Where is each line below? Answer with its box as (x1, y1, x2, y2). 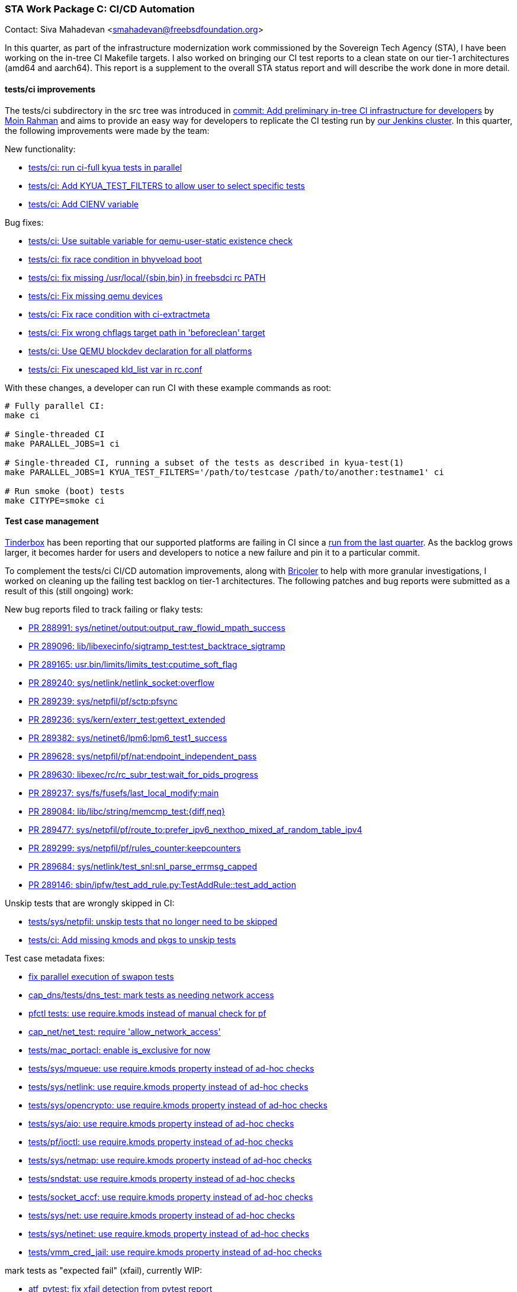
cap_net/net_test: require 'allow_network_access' (28, 1026, 221, 1037)
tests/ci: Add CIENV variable (28, 198, 139, 209)
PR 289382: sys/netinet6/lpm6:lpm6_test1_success (28, 732, 227, 743)
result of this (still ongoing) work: (5, 585, 133, 596)
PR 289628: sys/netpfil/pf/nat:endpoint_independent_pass (28, 751, 257, 761)
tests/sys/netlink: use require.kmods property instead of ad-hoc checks (28, 1081, 309, 1092)
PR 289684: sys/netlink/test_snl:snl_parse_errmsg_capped (28, 861, 257, 871)
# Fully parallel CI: (5, 400, 105, 411)
